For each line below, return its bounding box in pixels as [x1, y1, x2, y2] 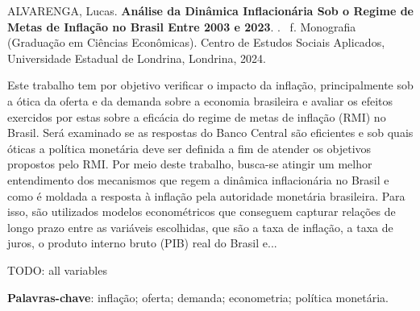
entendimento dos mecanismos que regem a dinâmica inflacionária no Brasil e [7, 171, 389, 188]
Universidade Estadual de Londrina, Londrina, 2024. [7, 49, 266, 66]
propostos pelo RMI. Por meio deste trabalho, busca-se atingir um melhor [7, 155, 372, 172]
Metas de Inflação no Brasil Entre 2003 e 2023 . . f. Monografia [7, 18, 356, 35]
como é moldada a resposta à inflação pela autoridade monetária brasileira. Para [7, 187, 405, 204]
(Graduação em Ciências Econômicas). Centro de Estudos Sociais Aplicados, [7, 34, 385, 51]
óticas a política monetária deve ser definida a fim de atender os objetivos [7, 139, 372, 156]
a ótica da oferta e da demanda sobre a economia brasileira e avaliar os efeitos [7, 92, 393, 109]
